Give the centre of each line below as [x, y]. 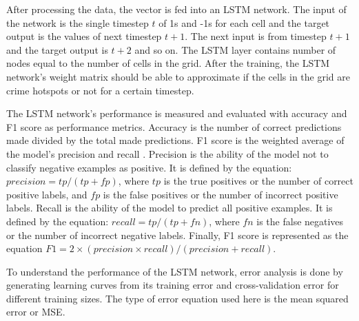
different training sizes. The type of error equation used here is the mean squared [177, 298]
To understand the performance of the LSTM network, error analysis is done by [175, 271]
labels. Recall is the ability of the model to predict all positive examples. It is [170, 208]
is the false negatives [300, 221]
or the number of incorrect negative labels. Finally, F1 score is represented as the [177, 235]
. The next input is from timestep [256, 36]
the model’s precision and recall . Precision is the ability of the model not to [167, 153]
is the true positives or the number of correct [258, 181]
